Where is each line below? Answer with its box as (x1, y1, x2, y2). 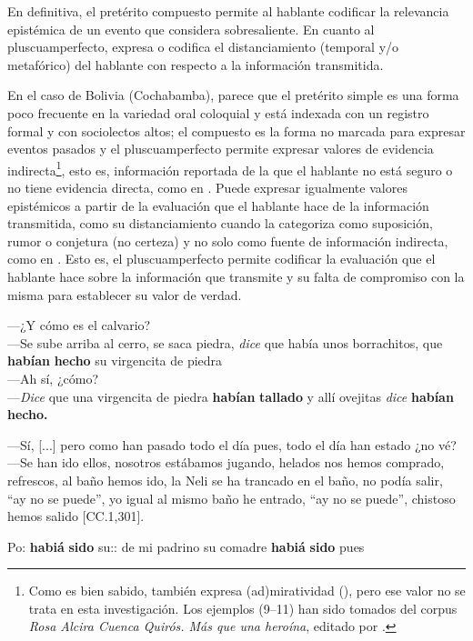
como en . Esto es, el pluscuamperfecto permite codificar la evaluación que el (7, 249, 436, 268)
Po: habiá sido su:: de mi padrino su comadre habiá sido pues (7, 536, 365, 556)
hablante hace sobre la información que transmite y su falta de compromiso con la (7, 266, 465, 285)
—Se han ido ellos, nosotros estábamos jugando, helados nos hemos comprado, (7, 453, 445, 472)
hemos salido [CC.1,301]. (7, 506, 145, 526)
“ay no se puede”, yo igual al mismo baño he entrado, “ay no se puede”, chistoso (7, 488, 456, 507)
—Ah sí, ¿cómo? (7, 368, 99, 387)
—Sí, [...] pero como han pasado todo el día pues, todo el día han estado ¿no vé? (7, 435, 457, 454)
